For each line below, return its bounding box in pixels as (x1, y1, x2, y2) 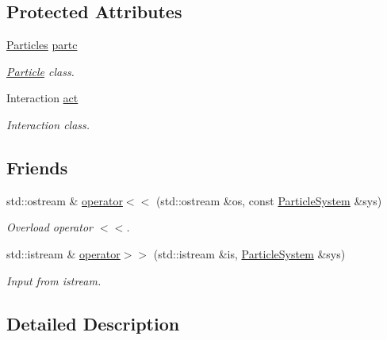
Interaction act (6, 90, 79, 106)
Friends (6, 155, 68, 179)
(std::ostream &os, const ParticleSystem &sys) (155, 192, 382, 208)
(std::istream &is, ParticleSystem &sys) (153, 245, 346, 262)
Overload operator (6, 219, 93, 235)
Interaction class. (6, 116, 90, 132)
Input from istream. (6, 272, 102, 288)
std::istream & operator (6, 245, 121, 262)
